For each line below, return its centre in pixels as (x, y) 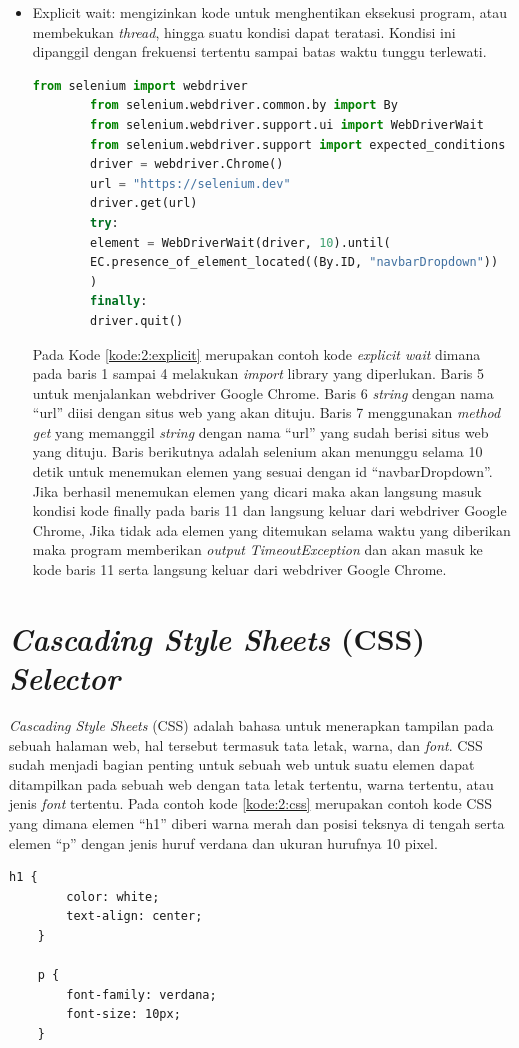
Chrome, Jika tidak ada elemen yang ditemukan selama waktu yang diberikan (271, 529)
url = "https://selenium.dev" (190, 183)
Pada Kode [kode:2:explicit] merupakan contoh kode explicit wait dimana (256, 353)
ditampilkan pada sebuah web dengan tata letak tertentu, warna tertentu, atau (251, 783)
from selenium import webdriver (140, 85)
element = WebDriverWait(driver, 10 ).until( (240, 242)
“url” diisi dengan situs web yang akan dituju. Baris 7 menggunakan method (266, 412)
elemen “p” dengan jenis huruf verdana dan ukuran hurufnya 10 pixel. (223, 842)
